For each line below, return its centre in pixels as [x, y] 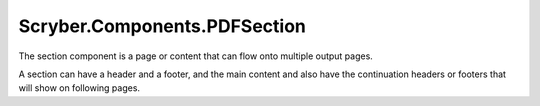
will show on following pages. [79, 88]
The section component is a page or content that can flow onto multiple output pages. [196, 56]
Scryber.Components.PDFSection [162, 26]
